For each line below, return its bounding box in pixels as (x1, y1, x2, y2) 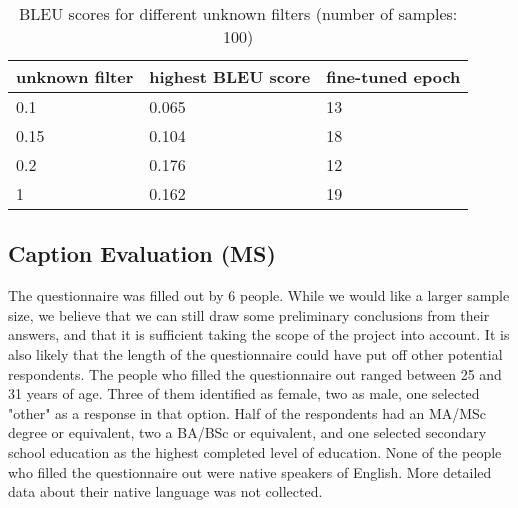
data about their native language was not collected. (8, 481, 323, 502)
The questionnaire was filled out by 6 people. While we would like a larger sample (8, 285, 510, 306)
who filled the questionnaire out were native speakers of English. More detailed (8, 461, 492, 482)
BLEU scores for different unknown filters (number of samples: (19, 2, 458, 25)
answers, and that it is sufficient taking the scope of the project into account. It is (8, 324, 510, 345)
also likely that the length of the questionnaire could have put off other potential (8, 343, 503, 364)
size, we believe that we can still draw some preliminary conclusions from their (8, 304, 490, 325)
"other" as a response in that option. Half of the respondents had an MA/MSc (8, 402, 487, 423)
